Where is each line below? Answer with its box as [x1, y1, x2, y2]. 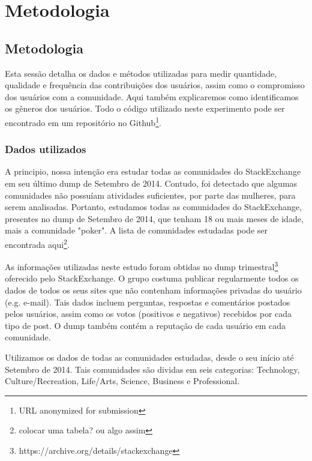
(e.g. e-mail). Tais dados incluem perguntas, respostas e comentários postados [5, 295, 290, 308]
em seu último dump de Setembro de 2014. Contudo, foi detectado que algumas [5, 177, 298, 190]
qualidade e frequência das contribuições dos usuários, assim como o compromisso [5, 79, 305, 91]
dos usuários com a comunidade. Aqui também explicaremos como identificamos [5, 90, 299, 103]
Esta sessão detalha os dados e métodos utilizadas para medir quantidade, [5, 67, 277, 79]
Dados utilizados [5, 142, 86, 157]
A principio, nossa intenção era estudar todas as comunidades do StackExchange [5, 165, 301, 178]
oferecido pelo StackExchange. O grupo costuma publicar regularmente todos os [5, 272, 299, 285]
